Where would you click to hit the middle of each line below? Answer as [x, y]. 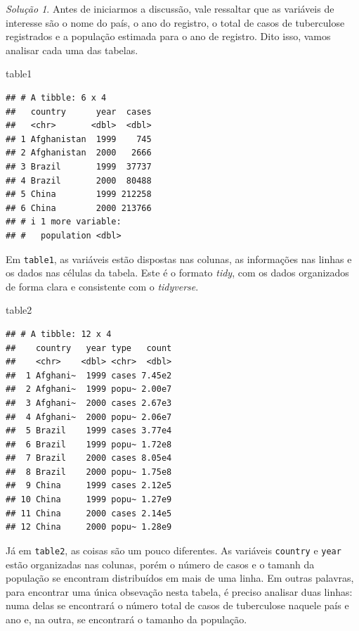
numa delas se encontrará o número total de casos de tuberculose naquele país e [177, 605]
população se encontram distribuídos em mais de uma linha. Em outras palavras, [180, 578]
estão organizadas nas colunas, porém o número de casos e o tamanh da [160, 564]
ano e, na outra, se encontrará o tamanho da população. [126, 619]
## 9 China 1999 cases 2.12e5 [89, 486]
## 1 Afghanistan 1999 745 [79, 139]
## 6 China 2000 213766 [79, 208]
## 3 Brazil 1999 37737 [79, 166]
